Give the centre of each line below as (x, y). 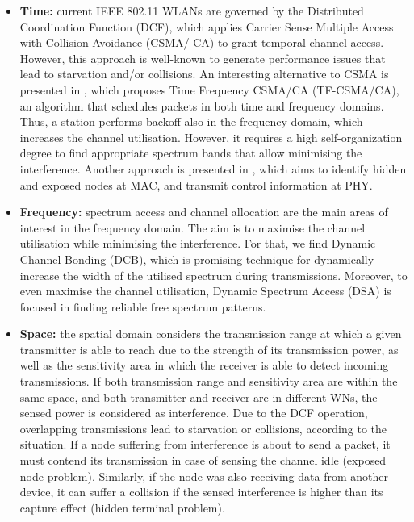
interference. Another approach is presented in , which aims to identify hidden (213, 168)
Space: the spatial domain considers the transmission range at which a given (211, 334)
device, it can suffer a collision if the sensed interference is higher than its (201, 492)
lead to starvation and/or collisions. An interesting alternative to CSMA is (204, 74)
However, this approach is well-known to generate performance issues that (203, 58)
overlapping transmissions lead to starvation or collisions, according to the (203, 428)
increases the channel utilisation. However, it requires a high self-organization (211, 137)
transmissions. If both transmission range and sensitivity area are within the (209, 381)
